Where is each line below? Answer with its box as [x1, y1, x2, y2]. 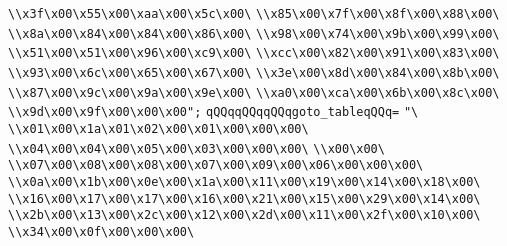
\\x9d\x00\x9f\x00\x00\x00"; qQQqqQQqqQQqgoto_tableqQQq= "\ [8, 105, 419, 120]
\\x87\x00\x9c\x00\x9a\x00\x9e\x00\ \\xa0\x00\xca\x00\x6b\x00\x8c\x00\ [8, 85, 500, 100]
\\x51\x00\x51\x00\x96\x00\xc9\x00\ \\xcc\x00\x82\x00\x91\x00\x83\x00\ [8, 46, 500, 61]
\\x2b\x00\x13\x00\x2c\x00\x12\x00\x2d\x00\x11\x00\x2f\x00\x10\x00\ [8, 208, 481, 223]
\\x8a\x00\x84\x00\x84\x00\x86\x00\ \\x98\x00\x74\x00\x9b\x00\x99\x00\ [8, 26, 500, 41]
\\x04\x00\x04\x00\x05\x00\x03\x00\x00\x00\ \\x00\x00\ [8, 141, 385, 156]
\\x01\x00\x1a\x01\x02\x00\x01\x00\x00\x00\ [8, 121, 309, 136]
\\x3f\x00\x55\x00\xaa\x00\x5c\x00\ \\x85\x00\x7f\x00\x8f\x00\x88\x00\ [8, 7, 500, 21]
